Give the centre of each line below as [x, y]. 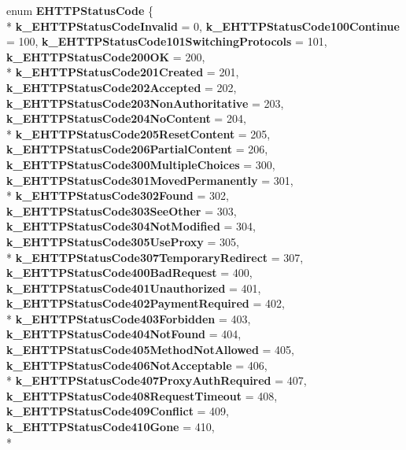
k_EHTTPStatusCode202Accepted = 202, [122, 87]
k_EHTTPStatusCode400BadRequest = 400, [129, 273]
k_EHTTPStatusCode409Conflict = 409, [118, 411]
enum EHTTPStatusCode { [80, 10]
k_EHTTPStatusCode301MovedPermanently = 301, [150, 180]
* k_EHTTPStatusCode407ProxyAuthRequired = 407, [157, 380]
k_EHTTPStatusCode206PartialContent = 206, [137, 149]
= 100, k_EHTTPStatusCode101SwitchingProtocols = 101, [167, 41]
